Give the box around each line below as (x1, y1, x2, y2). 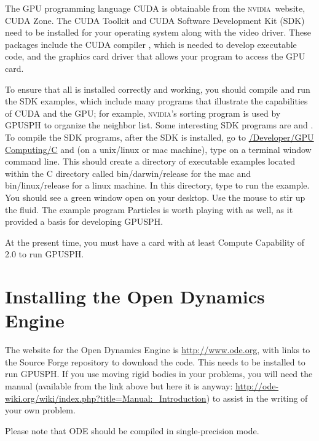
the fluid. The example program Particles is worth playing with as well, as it (5, 203, 293, 216)
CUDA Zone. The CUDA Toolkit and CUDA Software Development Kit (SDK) (5, 14, 305, 26)
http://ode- (235, 379, 279, 392)
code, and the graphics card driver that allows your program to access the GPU (5, 50, 305, 63)
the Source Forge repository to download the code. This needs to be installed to (5, 355, 305, 368)
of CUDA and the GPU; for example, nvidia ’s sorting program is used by (5, 106, 281, 119)
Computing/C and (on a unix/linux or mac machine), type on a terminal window (5, 142, 312, 155)
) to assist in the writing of (206, 391, 308, 404)
